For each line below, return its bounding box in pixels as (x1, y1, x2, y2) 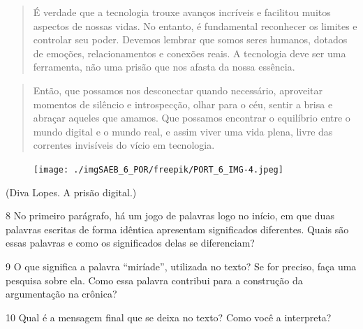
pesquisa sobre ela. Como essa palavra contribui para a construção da (6, 272, 303, 287)
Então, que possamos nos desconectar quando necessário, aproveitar (33, 82, 323, 97)
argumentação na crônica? (6, 286, 117, 301)
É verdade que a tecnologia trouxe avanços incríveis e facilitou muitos (33, 5, 331, 19)
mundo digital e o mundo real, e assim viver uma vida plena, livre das (33, 124, 333, 138)
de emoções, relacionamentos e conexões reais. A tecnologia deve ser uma (33, 45, 346, 60)
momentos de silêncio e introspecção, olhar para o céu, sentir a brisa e (33, 96, 333, 111)
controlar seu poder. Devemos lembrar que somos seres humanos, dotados (33, 32, 348, 47)
